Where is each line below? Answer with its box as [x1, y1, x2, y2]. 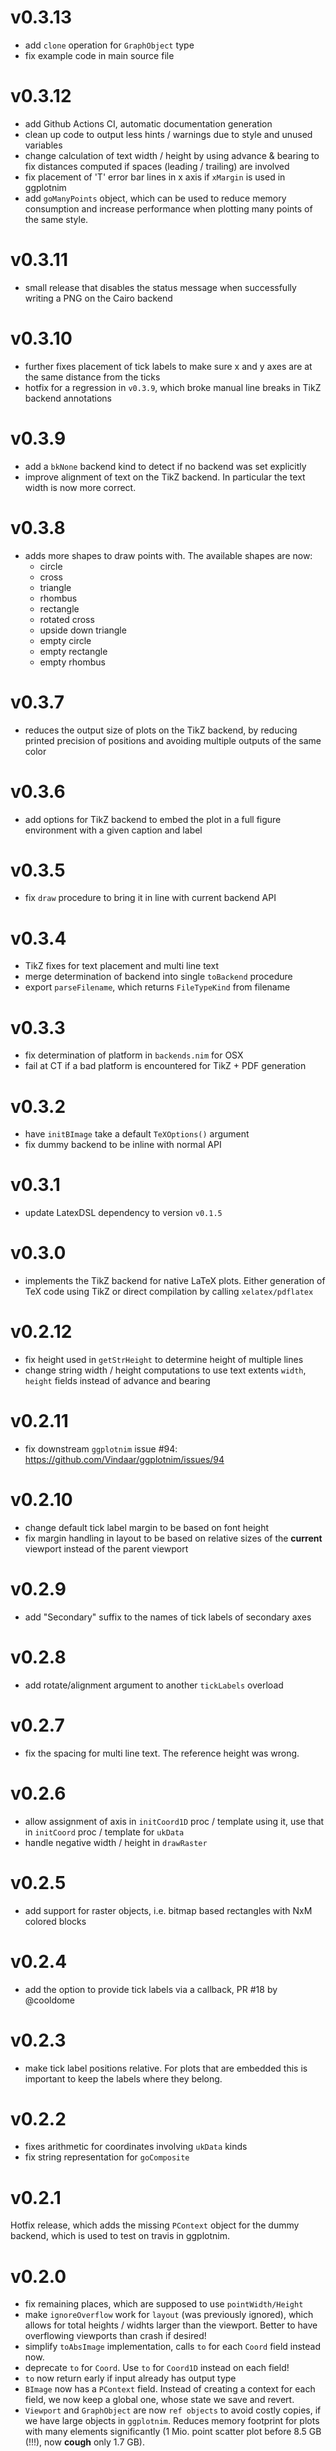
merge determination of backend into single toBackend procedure [24, 971, 293, 983]
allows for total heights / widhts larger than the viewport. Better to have [24, 2319, 318, 2331]
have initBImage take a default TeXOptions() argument [24, 1128, 250, 1140]
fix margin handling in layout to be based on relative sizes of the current [24, 1532, 323, 1544]
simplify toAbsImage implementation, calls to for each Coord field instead [24, 2341, 322, 2353]
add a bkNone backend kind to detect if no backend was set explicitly [24, 460, 307, 472]
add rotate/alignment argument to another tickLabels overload [24, 1679, 284, 1691]
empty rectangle [39, 645, 108, 657]
